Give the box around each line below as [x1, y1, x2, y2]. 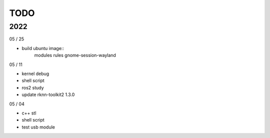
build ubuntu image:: [21, 45, 64, 51]
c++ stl [21, 110, 36, 116]
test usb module [21, 124, 55, 130]
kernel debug [21, 70, 49, 76]
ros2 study [21, 84, 44, 90]
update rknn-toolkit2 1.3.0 [21, 91, 75, 97]
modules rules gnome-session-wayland [34, 52, 116, 58]
